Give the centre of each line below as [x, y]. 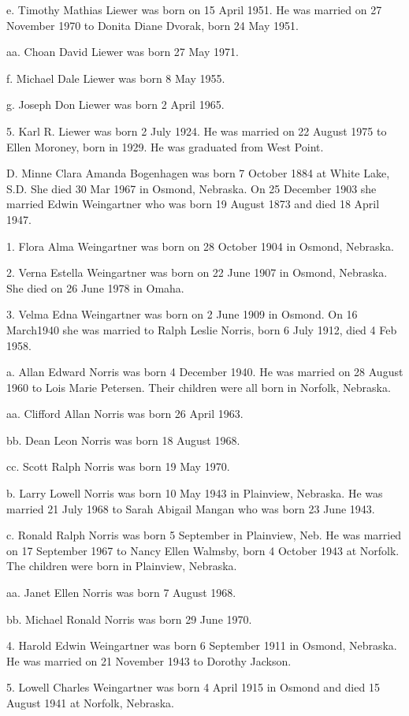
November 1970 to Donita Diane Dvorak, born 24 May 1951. [152, 25]
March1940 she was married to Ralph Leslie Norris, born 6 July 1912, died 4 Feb [202, 329]
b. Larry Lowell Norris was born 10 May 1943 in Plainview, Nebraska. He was [195, 493]
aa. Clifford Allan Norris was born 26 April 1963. [125, 414]
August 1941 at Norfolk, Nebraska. [90, 703]
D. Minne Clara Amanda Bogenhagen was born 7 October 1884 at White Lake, [198, 173]
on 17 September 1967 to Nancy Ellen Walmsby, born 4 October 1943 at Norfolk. [203, 550]
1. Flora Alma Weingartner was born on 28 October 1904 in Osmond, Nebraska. [200, 246]
